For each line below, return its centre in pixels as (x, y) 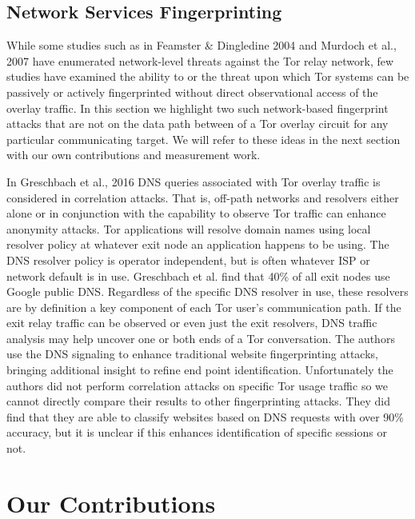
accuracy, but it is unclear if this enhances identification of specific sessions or (197, 432)
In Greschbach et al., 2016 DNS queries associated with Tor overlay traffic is (194, 181)
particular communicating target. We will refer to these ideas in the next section (204, 139)
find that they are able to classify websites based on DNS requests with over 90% (206, 416)
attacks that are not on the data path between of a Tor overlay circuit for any (198, 124)
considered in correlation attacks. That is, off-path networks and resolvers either (203, 197)
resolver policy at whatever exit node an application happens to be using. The (198, 244)
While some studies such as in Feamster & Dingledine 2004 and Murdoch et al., (202, 45)
